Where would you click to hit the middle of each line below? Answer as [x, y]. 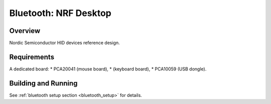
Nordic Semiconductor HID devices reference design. [64, 43]
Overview [25, 31]
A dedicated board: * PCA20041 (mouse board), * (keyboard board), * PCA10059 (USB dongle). [108, 69]
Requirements [32, 57]
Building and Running [43, 83]
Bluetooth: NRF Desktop [60, 13]
